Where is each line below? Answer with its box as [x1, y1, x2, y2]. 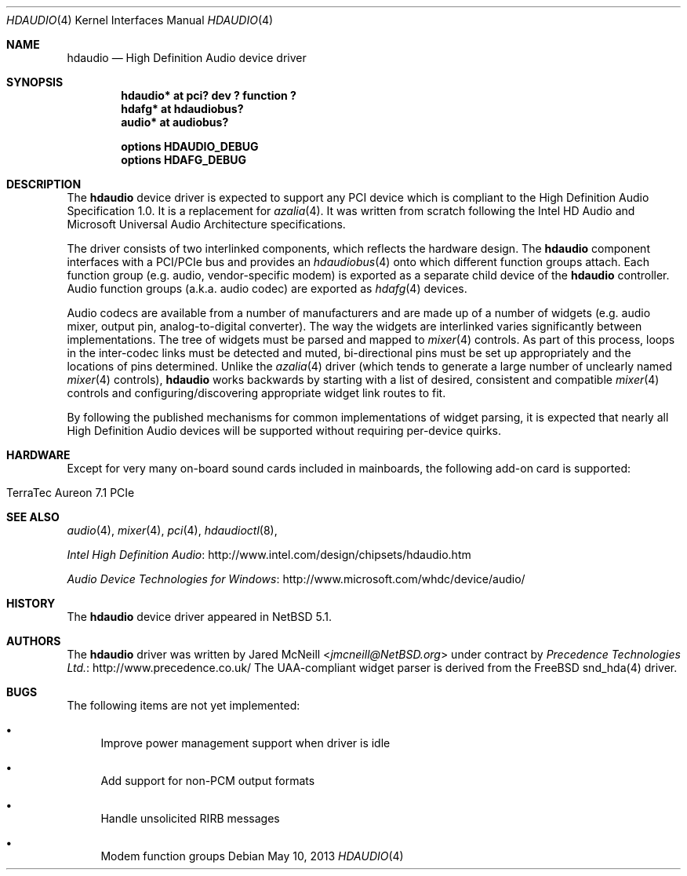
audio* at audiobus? [121, 115, 229, 129]
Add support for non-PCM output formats [100, 774, 315, 787]
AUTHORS [6, 634, 61, 648]
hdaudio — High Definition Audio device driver [67, 51, 307, 64]
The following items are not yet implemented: [67, 699, 300, 712]
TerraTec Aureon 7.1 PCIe [6, 486, 135, 499]
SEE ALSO [6, 510, 60, 524]
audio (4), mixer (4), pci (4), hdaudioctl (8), [67, 524, 278, 537]
